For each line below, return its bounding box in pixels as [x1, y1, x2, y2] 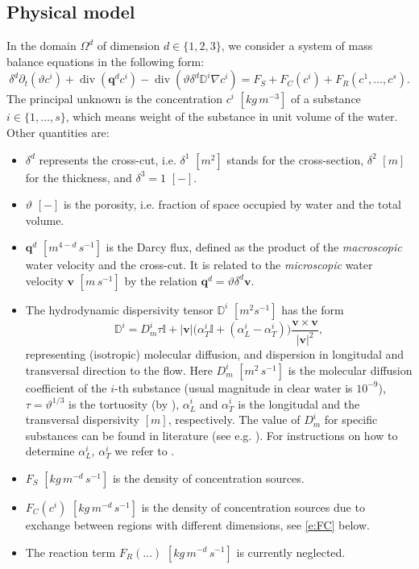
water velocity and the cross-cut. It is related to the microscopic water [25, 256, 373, 273]
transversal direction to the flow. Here [25, 361, 213, 378]
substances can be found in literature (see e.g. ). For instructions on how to [25, 426, 398, 443]
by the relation [124, 272, 197, 289]
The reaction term [25, 543, 116, 560]
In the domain [6, 37, 77, 54]
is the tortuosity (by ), [68, 395, 180, 412]
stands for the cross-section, [226, 151, 364, 168]
